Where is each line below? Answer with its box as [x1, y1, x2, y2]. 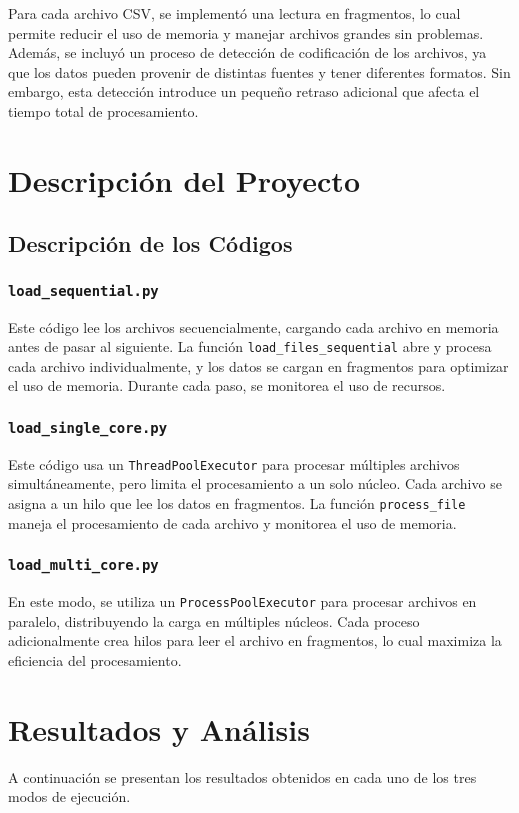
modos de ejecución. [8, 786, 131, 807]
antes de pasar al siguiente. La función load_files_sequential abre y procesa [8, 336, 492, 357]
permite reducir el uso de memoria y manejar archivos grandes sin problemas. [8, 22, 484, 43]
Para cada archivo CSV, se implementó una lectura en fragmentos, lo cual [8, 3, 461, 23]
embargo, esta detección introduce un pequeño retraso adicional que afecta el [8, 81, 480, 102]
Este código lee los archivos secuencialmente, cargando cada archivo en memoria [8, 316, 499, 337]
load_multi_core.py [8, 557, 159, 574]
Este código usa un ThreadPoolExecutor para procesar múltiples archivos [8, 453, 460, 474]
